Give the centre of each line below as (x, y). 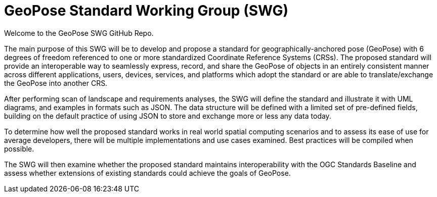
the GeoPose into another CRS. (56, 83)
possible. (19, 149)
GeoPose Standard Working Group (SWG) (146, 11)
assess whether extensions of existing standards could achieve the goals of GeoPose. (147, 173)
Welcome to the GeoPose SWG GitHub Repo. (79, 33)
